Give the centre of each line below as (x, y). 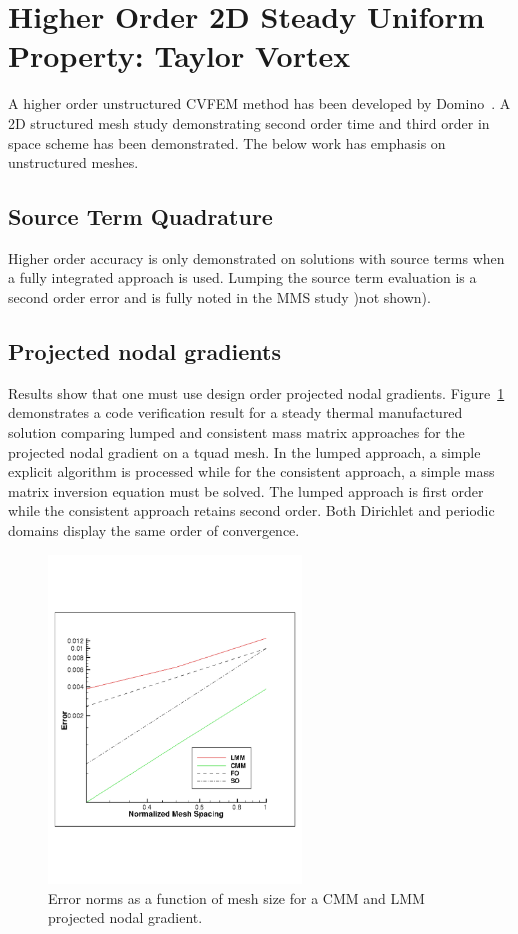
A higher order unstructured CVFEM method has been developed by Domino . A (259, 103)
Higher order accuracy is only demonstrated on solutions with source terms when (256, 257)
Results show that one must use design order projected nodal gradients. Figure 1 (256, 392)
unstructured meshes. (73, 162)
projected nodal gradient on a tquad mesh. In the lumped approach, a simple (244, 451)
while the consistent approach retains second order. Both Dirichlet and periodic (251, 510)
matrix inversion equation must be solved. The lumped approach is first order (246, 490)
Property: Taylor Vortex (179, 55)
